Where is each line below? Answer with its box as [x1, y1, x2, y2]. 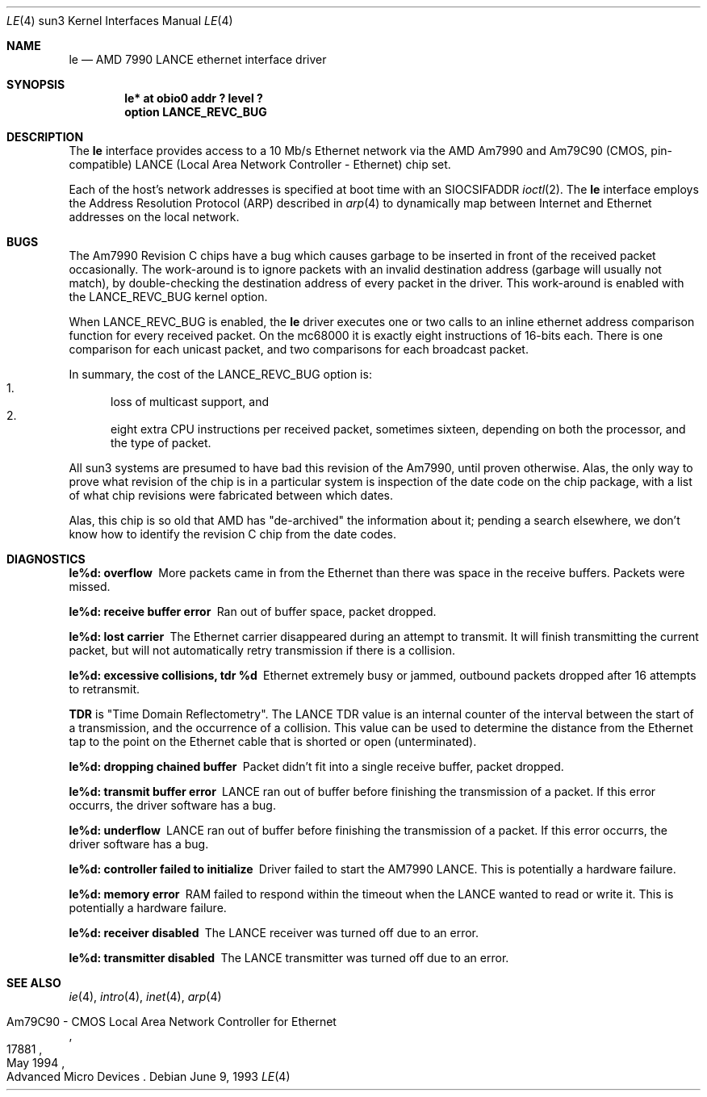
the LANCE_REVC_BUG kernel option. [69, 290, 268, 304]
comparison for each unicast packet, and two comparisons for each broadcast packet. [69, 342, 529, 356]
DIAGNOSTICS [6, 552, 86, 566]
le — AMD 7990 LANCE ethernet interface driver [69, 52, 327, 66]
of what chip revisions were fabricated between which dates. [69, 488, 394, 502]
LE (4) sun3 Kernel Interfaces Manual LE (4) [6, 14, 233, 27]
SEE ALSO [6, 976, 61, 990]
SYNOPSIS [6, 77, 65, 91]
